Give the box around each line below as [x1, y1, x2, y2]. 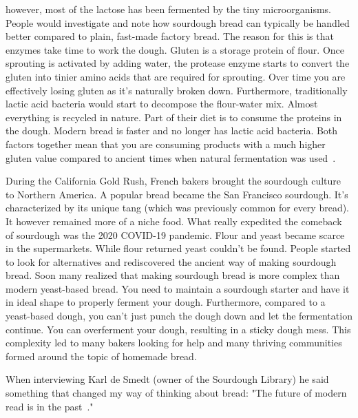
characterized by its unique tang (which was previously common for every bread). [6, 200, 350, 215]
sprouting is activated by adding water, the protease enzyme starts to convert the [6, 56, 350, 70]
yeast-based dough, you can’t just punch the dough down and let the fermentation [6, 309, 352, 323]
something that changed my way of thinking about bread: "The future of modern [6, 386, 347, 400]
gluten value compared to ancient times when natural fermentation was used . [6, 150, 336, 165]
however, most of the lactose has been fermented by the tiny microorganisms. [6, 2, 331, 16]
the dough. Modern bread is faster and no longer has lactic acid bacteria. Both [6, 123, 338, 138]
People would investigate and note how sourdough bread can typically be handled [6, 15, 350, 30]
